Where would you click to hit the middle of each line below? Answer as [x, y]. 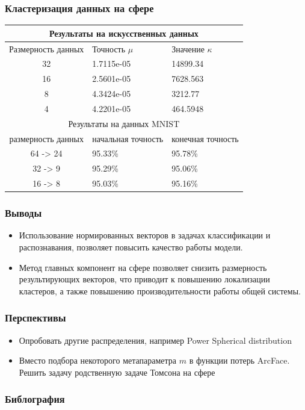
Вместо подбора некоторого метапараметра [98, 360]
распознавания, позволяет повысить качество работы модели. [131, 247]
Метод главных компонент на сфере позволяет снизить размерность [143, 267]
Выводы [23, 213]
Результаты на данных [109, 123]
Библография [35, 399]
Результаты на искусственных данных [124, 33]
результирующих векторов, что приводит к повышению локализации [144, 279]
